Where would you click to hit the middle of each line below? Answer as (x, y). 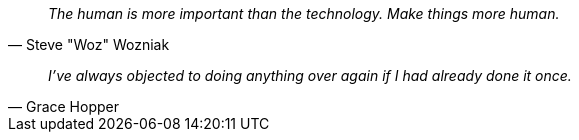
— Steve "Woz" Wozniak (89, 44)
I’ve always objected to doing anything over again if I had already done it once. (310, 75)
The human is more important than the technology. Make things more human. (304, 13)
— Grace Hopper (63, 106)
